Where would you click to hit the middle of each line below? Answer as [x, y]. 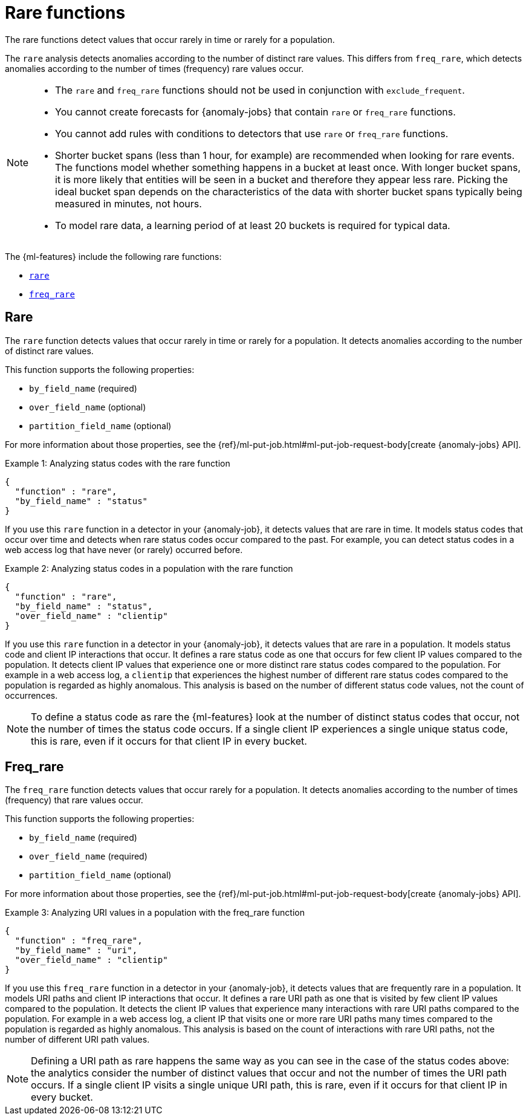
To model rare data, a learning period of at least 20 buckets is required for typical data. [253, 225]
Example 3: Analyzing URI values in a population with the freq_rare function [155, 913]
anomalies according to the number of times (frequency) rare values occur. [154, 68]
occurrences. [31, 695]
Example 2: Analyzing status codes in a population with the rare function [149, 568]
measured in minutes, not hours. [128, 203]
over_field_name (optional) [88, 407]
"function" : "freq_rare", [79, 941]
